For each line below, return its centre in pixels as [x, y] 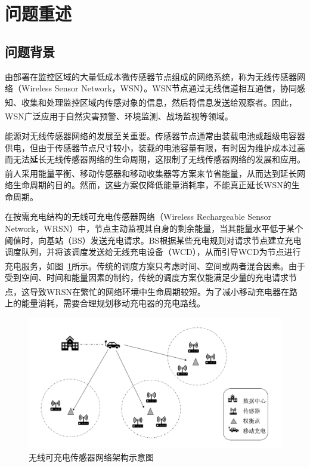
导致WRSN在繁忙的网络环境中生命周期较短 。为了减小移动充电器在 [159, 291]
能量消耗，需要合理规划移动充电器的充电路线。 [113, 302]
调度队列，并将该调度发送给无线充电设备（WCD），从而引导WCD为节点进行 [153, 252]
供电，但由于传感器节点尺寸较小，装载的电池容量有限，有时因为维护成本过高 [155, 147]
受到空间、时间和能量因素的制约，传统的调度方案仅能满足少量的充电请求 [147, 277]
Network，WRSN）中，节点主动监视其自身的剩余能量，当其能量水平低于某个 [154, 228]
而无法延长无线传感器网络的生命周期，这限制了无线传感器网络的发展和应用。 [155, 159]
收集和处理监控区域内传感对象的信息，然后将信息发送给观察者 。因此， [159, 102]
